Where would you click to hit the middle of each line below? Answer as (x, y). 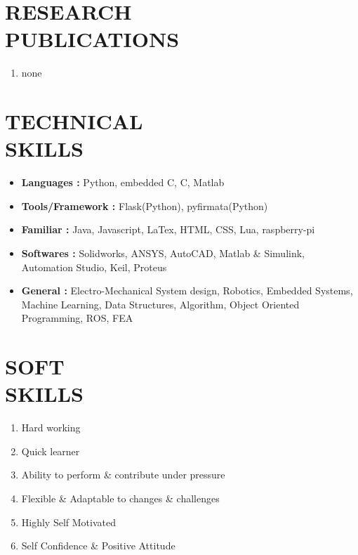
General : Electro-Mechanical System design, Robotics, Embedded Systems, (187, 290)
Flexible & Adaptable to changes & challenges (120, 498)
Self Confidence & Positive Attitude (98, 546)
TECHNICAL (74, 121)
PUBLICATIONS (92, 39)
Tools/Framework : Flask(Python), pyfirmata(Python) (145, 205)
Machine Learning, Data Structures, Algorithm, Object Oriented (160, 304)
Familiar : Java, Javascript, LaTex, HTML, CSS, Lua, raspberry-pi (168, 229)
